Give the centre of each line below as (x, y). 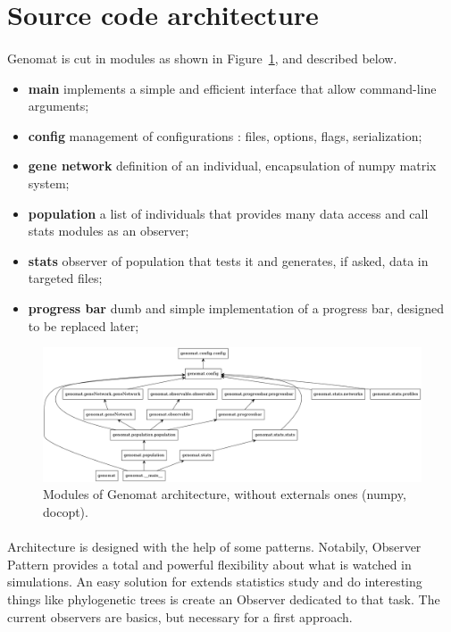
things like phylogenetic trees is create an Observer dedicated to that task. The (224, 599)
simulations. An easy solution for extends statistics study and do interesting (215, 582)
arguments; (58, 106)
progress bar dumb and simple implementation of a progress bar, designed (236, 308)
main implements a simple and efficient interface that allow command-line (232, 88)
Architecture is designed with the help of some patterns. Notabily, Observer (214, 547)
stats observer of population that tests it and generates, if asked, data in (228, 260)
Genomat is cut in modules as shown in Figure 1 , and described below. (202, 58)
